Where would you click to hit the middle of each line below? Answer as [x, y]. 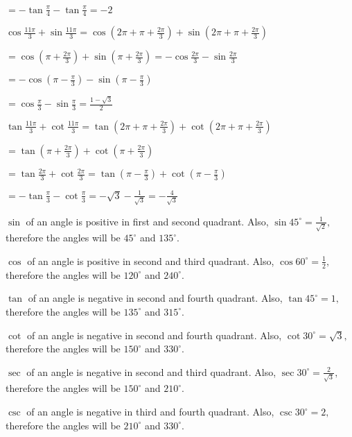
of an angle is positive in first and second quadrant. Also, [147, 221]
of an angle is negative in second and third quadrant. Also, [151, 371]
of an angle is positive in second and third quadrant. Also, [151, 260]
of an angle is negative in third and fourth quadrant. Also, [150, 411]
